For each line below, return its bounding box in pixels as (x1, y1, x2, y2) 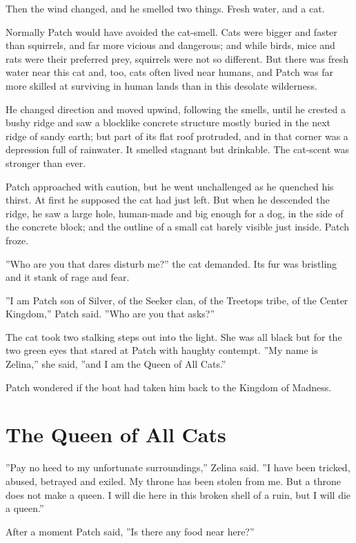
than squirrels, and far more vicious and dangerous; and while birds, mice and (6, 38, 335, 52)
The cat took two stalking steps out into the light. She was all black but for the (6, 329, 342, 344)
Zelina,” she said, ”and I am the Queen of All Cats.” (6, 357, 226, 371)
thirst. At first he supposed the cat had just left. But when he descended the (6, 192, 330, 207)
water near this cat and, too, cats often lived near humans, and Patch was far (6, 65, 334, 79)
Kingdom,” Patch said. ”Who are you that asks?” (6, 306, 215, 321)
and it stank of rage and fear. (6, 270, 130, 284)
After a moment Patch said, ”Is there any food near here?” (6, 524, 255, 538)
